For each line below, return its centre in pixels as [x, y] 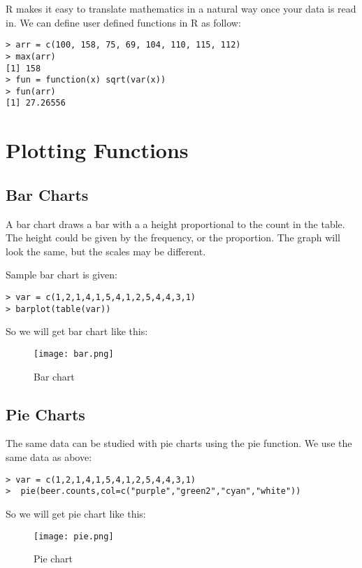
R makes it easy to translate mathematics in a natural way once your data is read [181, 8]
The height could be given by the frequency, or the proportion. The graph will [173, 237]
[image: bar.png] [74, 354]
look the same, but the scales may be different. [106, 251]
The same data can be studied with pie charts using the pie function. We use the [179, 443]
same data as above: [49, 457]
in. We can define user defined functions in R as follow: [123, 22]
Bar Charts [47, 194]
